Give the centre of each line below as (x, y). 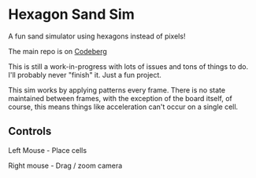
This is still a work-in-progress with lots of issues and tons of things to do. (128, 66)
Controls (30, 131)
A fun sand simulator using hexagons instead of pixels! (97, 36)
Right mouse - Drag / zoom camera (65, 165)
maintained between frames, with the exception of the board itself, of (120, 98)
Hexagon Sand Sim (72, 15)
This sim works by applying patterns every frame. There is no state (117, 90)
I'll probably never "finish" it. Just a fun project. (85, 74)
